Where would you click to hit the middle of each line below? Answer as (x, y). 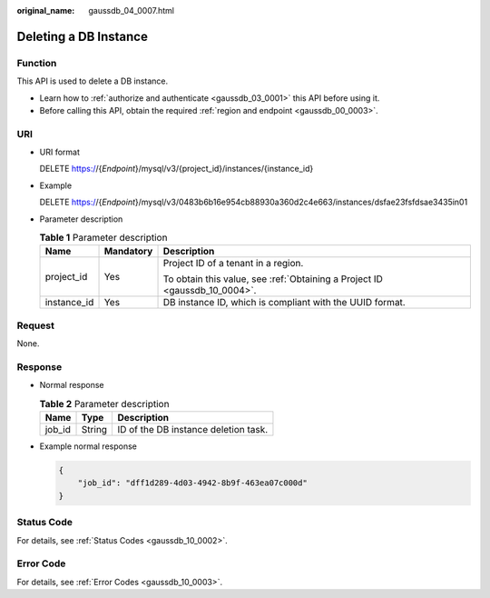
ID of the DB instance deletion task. (193, 430)
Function (37, 63)
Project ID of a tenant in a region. (233, 264)
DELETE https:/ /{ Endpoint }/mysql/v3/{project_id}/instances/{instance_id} (176, 169)
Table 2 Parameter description (104, 404)
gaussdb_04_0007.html (131, 10)
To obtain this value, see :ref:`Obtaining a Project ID (273, 279)
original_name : (46, 10)
